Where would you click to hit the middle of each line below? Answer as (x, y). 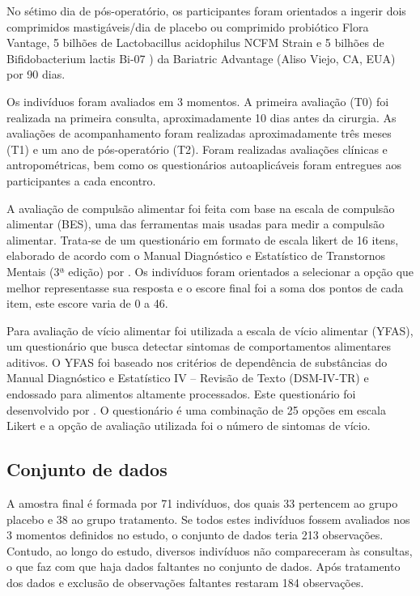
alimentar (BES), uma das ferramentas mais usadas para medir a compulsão (195, 224)
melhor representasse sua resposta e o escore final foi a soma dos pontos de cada (205, 287)
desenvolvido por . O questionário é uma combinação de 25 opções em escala (196, 409)
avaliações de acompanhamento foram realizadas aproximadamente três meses (199, 133)
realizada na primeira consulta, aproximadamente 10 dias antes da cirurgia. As (202, 117)
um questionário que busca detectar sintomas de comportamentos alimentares (199, 346)
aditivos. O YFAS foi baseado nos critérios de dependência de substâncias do (197, 362)
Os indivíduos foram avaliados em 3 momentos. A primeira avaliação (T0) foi (198, 101)
